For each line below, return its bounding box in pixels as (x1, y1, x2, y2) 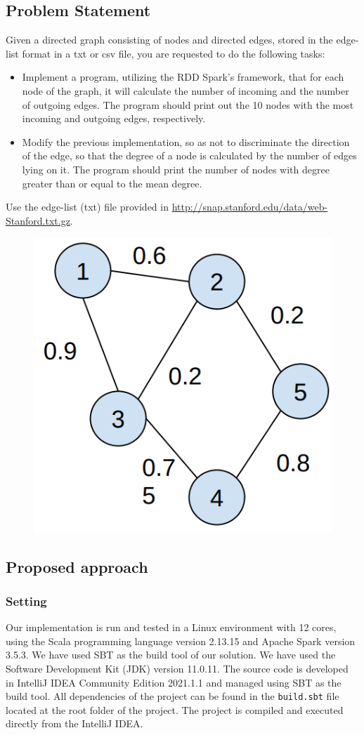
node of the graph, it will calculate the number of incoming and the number (22, 83, 349, 98)
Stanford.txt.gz (6, 213, 70, 227)
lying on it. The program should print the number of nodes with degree (22, 161, 330, 176)
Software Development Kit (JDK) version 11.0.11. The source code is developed (6, 661, 349, 675)
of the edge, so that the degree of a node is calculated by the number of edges (22, 148, 357, 163)
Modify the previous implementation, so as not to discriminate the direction (22, 134, 350, 149)
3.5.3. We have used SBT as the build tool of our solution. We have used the (6, 647, 336, 662)
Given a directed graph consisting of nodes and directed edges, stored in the (6, 32, 333, 47)
